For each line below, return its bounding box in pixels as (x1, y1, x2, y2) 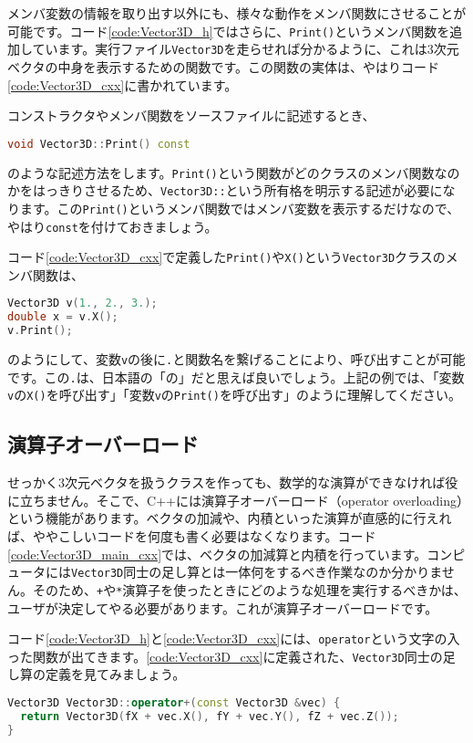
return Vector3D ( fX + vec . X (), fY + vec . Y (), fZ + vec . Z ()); (20, 709, 399, 723)
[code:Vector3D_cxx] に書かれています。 (7, 75, 238, 94)
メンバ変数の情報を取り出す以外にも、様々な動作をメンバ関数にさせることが (7, 4, 467, 22)
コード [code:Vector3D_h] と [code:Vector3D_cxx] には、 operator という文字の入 (7, 629, 460, 648)
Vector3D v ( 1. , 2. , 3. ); (7, 297, 158, 310)
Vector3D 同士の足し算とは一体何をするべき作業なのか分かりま (71, 562, 442, 581)
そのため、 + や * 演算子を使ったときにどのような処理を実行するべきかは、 (32, 580, 467, 599)
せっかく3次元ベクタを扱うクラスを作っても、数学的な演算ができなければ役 (7, 473, 458, 492)
